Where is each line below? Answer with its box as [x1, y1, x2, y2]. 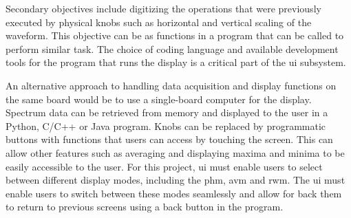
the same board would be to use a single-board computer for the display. [6, 91, 312, 106]
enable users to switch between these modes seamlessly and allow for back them [6, 186, 342, 200]
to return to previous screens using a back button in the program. [6, 199, 284, 214]
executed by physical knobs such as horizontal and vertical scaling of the [6, 14, 312, 29]
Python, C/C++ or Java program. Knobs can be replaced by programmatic [6, 118, 326, 133]
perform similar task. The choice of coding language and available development [6, 41, 339, 56]
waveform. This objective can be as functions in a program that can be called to [6, 28, 344, 43]
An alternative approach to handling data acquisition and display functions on [6, 78, 337, 92]
